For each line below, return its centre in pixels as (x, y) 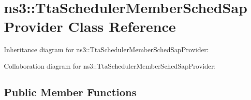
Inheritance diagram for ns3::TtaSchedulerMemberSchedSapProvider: (106, 50)
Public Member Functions (70, 92)
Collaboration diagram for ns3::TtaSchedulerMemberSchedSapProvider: (110, 65)
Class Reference (122, 26)
